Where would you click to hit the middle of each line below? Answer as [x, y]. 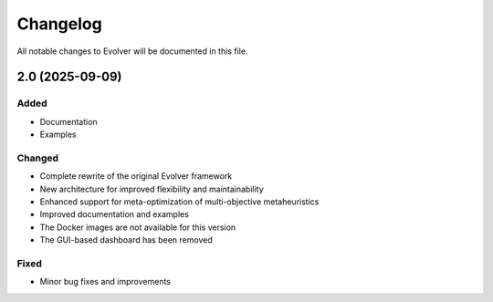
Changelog [59, 24]
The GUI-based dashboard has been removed [126, 240]
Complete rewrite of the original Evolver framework [136, 176]
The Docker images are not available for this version [138, 227]
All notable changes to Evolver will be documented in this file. [132, 51]
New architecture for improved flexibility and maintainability [152, 189]
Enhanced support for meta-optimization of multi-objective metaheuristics [179, 202]
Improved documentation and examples [114, 214]
